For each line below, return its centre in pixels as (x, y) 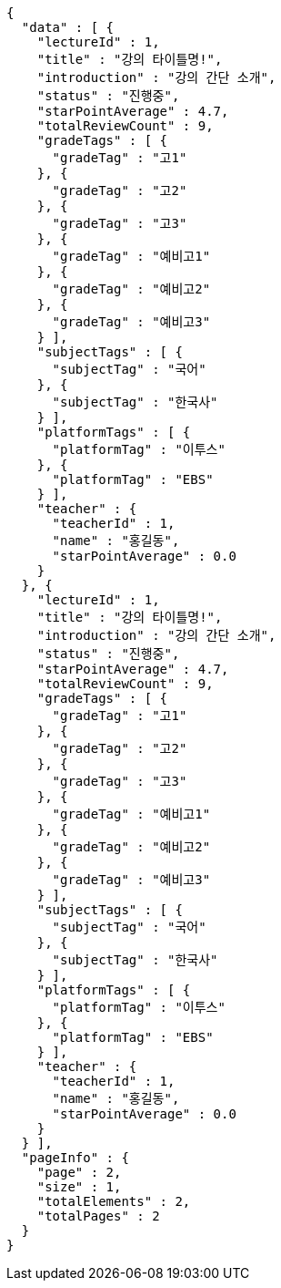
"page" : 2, (79, 1172)
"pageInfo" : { (75, 1158)
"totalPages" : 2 (98, 1216)
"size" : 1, (79, 1187)
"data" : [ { (68, 27)
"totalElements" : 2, (114, 1201)
